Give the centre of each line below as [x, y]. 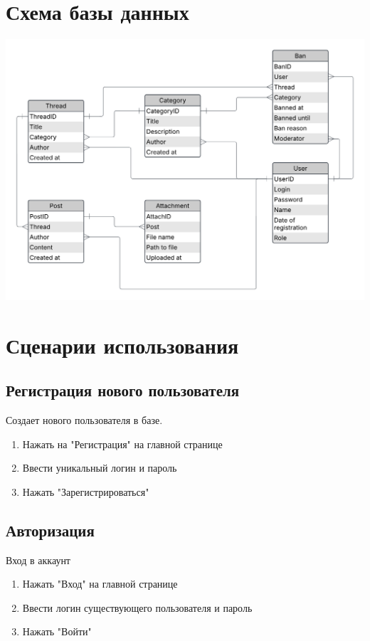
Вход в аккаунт [38, 560]
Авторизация [50, 530]
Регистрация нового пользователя [123, 390]
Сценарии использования [122, 345]
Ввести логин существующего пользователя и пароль [137, 607]
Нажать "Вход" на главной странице [100, 584]
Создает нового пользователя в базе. [84, 419]
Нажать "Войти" [57, 631]
